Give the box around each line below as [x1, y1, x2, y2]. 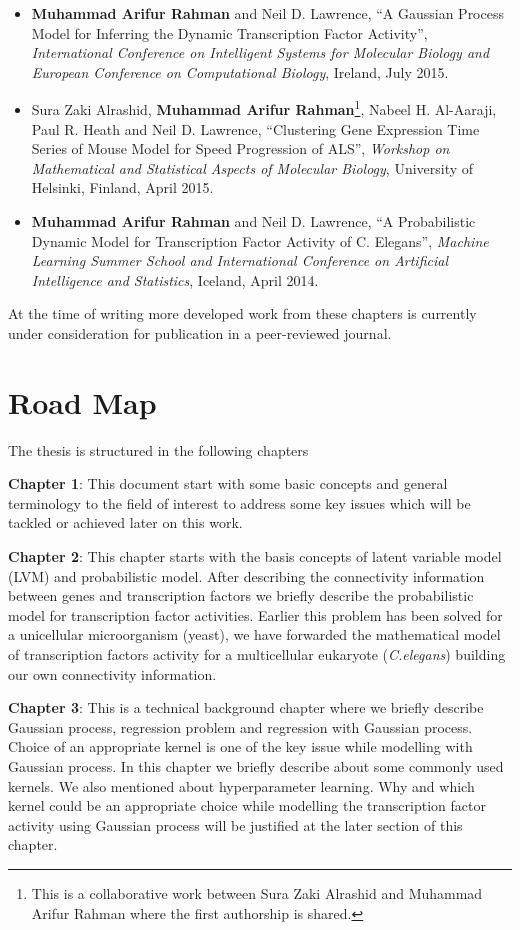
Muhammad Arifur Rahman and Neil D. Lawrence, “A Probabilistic [31, 211, 476, 231]
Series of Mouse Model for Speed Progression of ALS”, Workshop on [31, 138, 450, 159]
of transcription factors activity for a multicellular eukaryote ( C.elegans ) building [8, 644, 506, 665]
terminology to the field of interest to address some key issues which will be [8, 492, 471, 513]
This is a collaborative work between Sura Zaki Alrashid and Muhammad [31, 882, 483, 903]
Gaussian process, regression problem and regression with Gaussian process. [8, 716, 473, 737]
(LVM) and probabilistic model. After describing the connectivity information [8, 565, 485, 586]
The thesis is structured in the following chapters [8, 439, 309, 460]
